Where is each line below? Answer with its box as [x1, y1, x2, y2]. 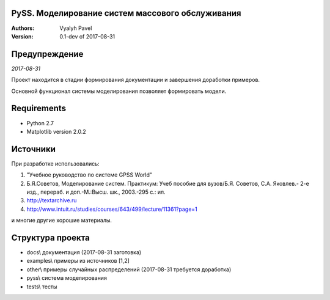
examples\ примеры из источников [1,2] [26, 257, 130, 265]
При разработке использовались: [11, 159, 100, 167]
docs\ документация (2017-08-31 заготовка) [26, 249, 142, 256]
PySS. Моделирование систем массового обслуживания [11, 8, 241, 18]
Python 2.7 [26, 119, 54, 126]
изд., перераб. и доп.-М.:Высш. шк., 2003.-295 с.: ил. [26, 188, 166, 196]
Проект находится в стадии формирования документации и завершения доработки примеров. [11, 76, 260, 84]
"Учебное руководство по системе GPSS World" [26, 171, 153, 178]
